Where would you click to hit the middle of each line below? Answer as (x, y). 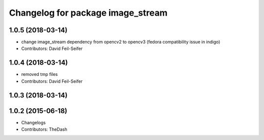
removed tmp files (40, 74)
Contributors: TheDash (44, 129)
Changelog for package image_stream (88, 13)
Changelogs (33, 122)
